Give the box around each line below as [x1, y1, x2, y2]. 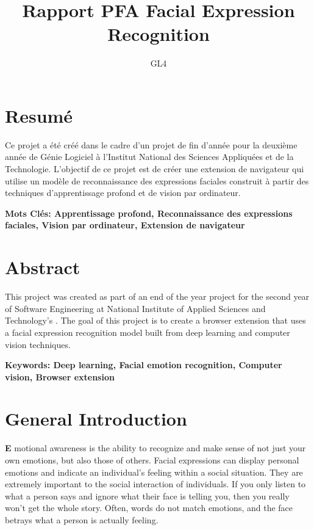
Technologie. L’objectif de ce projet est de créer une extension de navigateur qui [5, 162, 304, 175]
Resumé [5, 103, 73, 128]
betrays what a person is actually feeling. [5, 513, 159, 526]
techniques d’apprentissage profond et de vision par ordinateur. [5, 186, 241, 199]
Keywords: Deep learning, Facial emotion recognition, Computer [5, 358, 282, 371]
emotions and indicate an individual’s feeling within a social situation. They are [5, 465, 303, 478]
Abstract [5, 255, 80, 280]
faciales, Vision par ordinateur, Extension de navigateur [5, 219, 245, 231]
